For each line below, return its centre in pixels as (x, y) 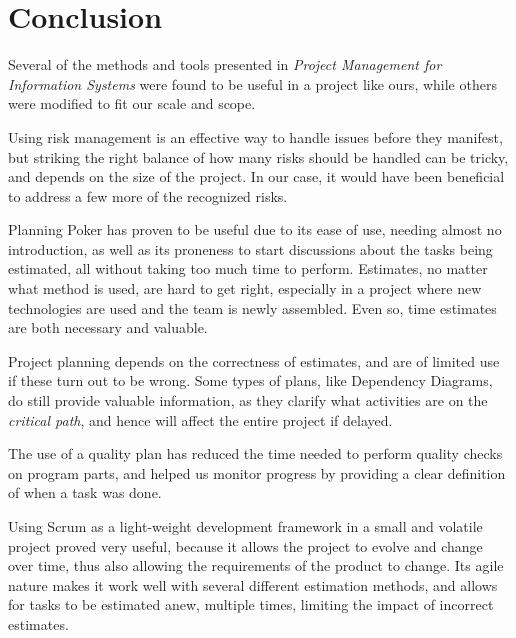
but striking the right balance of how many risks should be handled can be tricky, (258, 156)
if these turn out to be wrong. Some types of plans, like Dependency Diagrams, (250, 380)
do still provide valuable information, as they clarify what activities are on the (248, 400)
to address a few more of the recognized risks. (148, 195)
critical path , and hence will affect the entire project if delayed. (200, 419)
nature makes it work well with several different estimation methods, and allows (253, 584)
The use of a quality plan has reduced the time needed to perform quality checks (255, 453)
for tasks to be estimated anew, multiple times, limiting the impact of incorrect (251, 604)
